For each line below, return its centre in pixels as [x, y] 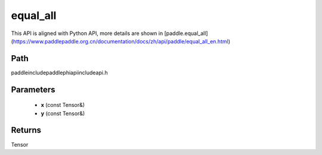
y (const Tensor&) [63, 113]
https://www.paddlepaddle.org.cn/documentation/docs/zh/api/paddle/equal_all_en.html [121, 41]
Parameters [33, 89]
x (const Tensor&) [63, 105]
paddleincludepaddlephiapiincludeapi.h [59, 72]
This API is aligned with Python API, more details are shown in [87, 33]
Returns [26, 130]
